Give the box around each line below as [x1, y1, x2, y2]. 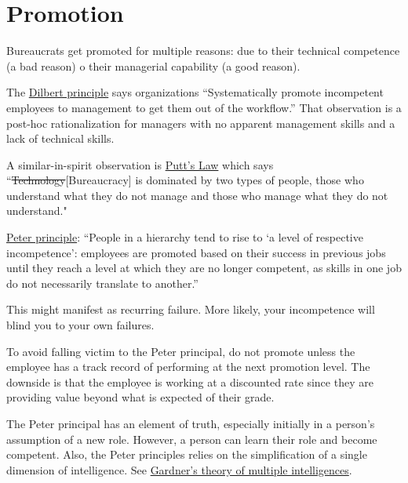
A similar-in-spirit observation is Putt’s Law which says [6, 156, 274, 172]
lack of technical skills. [6, 130, 115, 147]
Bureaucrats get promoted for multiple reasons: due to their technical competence [6, 42, 400, 59]
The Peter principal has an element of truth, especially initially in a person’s [6, 416, 375, 431]
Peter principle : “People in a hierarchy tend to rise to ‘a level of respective [6, 229, 363, 245]
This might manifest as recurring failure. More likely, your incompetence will [6, 301, 375, 318]
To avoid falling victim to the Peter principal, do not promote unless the [6, 343, 355, 359]
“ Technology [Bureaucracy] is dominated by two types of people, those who [6, 172, 364, 188]
